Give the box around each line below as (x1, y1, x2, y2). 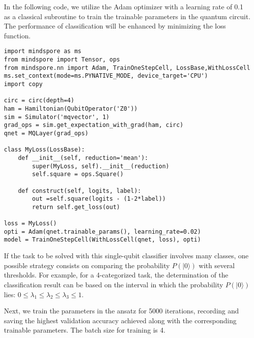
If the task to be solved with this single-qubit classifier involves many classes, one (4, 250, 249, 261)
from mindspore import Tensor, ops (4, 56, 120, 63)
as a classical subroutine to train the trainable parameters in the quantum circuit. (4, 11, 251, 21)
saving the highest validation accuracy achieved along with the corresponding (4, 315, 237, 325)
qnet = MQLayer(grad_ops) (4, 129, 88, 137)
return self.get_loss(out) (32, 203, 120, 211)
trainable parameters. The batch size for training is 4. (4, 325, 166, 335)
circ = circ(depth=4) (4, 97, 75, 104)
